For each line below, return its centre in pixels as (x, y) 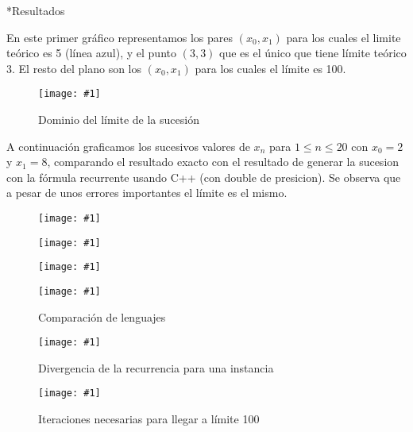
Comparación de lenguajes (102, 316)
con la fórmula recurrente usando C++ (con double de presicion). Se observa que (204, 177)
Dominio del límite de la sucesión (119, 120)
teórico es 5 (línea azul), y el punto (91, 53)
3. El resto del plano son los (74, 68)
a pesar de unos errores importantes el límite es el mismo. (147, 193)
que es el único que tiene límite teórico (313, 53)
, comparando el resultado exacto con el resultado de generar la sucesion (223, 162)
